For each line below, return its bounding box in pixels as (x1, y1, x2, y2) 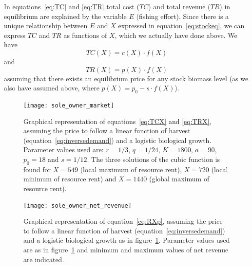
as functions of (63, 30, 107, 40)
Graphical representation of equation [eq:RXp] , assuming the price (23, 216, 223, 226)
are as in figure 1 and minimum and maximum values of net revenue (23, 245, 229, 254)
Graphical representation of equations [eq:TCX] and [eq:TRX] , (23, 116, 212, 126)
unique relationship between (4, 20, 88, 31)
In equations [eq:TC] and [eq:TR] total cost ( (4, 1, 140, 11)
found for (23, 164, 51, 174)
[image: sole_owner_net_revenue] (23, 202, 132, 209)
